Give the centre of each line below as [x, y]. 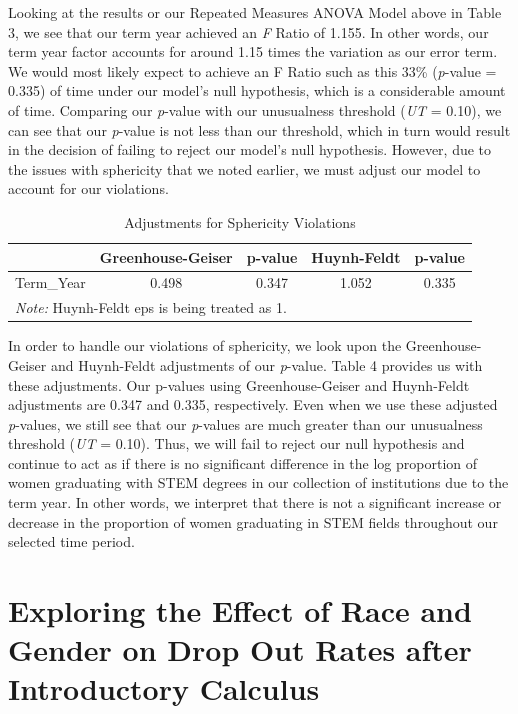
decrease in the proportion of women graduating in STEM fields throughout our [253, 521]
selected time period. [71, 541]
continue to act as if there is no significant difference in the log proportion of [242, 462]
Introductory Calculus [164, 688]
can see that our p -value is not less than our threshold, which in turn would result [259, 129]
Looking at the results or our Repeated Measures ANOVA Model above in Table [255, 12]
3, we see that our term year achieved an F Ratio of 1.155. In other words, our [248, 31]
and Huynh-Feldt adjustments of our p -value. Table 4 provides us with [266, 364]
